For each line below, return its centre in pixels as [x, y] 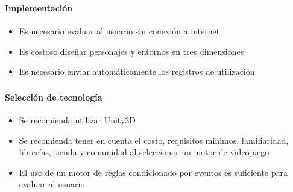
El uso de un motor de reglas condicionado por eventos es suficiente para [153, 172]
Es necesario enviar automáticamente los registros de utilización [137, 71]
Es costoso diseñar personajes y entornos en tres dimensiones [131, 51]
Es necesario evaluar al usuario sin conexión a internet [119, 31]
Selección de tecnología [54, 97]
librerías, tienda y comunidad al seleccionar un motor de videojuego [144, 152]
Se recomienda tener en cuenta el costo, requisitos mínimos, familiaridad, [154, 140]
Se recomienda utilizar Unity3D [77, 120]
